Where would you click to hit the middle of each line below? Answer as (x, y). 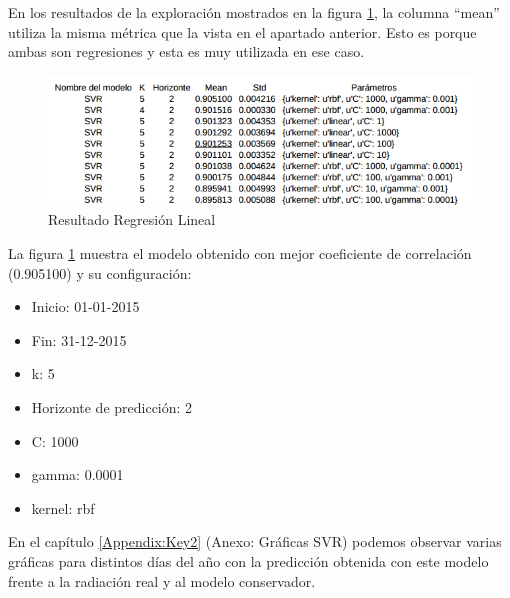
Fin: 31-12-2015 (79, 339)
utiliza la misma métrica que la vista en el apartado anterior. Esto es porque (242, 31)
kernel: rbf (63, 507)
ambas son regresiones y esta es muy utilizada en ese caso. (186, 51)
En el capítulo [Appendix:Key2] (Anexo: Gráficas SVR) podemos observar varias (255, 541)
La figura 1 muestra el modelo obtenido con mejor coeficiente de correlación (240, 253)
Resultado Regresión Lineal (132, 219)
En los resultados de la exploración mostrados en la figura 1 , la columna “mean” (254, 12)
